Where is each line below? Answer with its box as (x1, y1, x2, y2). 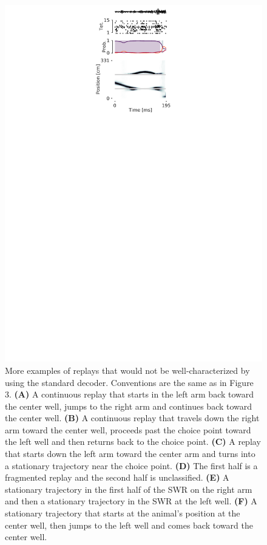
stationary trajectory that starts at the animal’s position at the (5, 507, 240, 520)
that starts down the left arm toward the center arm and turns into (5, 447, 255, 460)
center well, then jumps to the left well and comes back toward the (5, 518, 253, 531)
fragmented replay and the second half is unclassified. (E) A (5, 471, 229, 484)
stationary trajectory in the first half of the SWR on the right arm (5, 482, 252, 495)
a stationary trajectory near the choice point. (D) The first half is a (5, 459, 258, 472)
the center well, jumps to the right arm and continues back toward (5, 399, 252, 412)
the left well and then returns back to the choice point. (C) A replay (5, 435, 261, 448)
